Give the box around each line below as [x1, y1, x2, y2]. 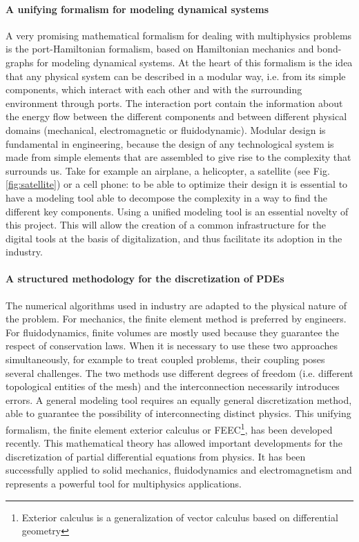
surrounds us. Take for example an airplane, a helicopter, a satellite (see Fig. [6, 163, 330, 177]
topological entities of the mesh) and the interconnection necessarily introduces [6, 379, 340, 394]
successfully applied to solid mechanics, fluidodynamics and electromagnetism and [6, 463, 352, 477]
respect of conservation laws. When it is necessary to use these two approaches [6, 338, 338, 353]
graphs [6, 55, 34, 69]
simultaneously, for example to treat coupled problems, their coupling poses [6, 352, 325, 367]
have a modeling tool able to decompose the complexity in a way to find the [6, 190, 327, 204]
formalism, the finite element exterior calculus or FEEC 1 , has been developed [6, 420, 333, 436]
